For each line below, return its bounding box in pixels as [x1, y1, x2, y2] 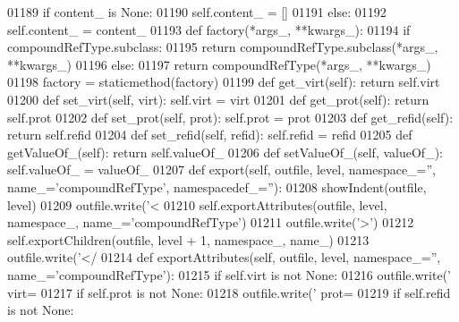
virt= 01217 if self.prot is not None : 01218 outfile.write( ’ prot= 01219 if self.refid [7, 283, 451, 301]
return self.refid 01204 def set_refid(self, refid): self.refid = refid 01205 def [7, 125, 412, 144]
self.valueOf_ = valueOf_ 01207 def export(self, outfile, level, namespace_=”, [7, 160, 437, 179]
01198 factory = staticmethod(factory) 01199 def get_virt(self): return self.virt [7, 72, 440, 91]
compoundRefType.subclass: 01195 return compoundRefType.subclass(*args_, [7, 38, 438, 56]
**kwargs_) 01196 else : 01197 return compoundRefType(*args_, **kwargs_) [7, 55, 431, 73]
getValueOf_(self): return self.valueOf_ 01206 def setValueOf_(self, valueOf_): [7, 142, 443, 161]
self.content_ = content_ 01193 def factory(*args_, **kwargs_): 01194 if [7, 20, 411, 38]
